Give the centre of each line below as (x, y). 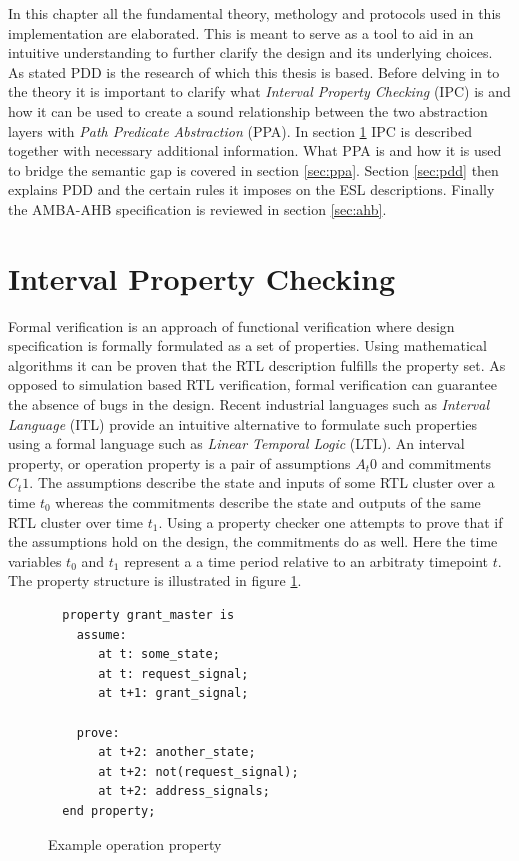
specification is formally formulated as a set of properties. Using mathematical (247, 345)
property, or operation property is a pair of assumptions (179, 462)
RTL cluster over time (76, 521)
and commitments (436, 462)
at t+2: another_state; (177, 752)
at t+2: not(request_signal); (198, 771)
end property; (109, 810)
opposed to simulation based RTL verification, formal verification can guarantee (252, 384)
